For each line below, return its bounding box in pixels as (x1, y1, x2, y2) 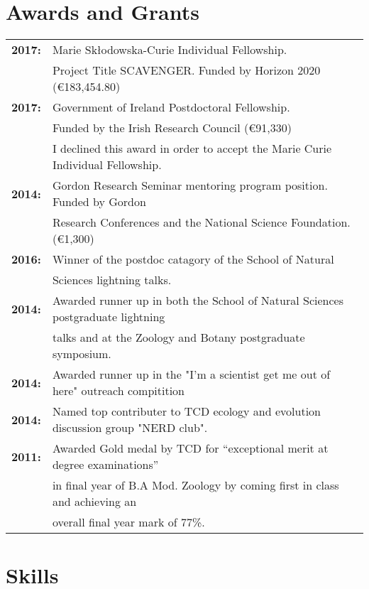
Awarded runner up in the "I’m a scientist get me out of (52, 366, 331, 383)
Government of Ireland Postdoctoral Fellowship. (52, 99, 290, 116)
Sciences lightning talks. (52, 271, 172, 288)
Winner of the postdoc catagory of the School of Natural (52, 251, 334, 268)
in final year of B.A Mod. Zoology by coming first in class (52, 477, 339, 494)
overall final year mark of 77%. (52, 514, 205, 531)
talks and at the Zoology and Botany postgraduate (52, 329, 305, 346)
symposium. (52, 345, 111, 362)
